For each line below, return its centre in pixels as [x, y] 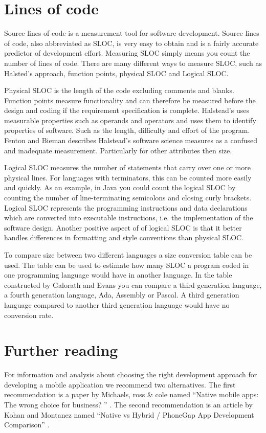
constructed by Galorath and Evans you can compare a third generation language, [133, 284]
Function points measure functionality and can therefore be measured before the [130, 100]
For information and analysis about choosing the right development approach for [131, 374]
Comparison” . [27, 425]
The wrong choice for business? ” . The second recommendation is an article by [128, 405]
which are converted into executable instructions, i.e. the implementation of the [129, 218]
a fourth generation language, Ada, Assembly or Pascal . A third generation [122, 295]
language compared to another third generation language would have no [117, 304]
